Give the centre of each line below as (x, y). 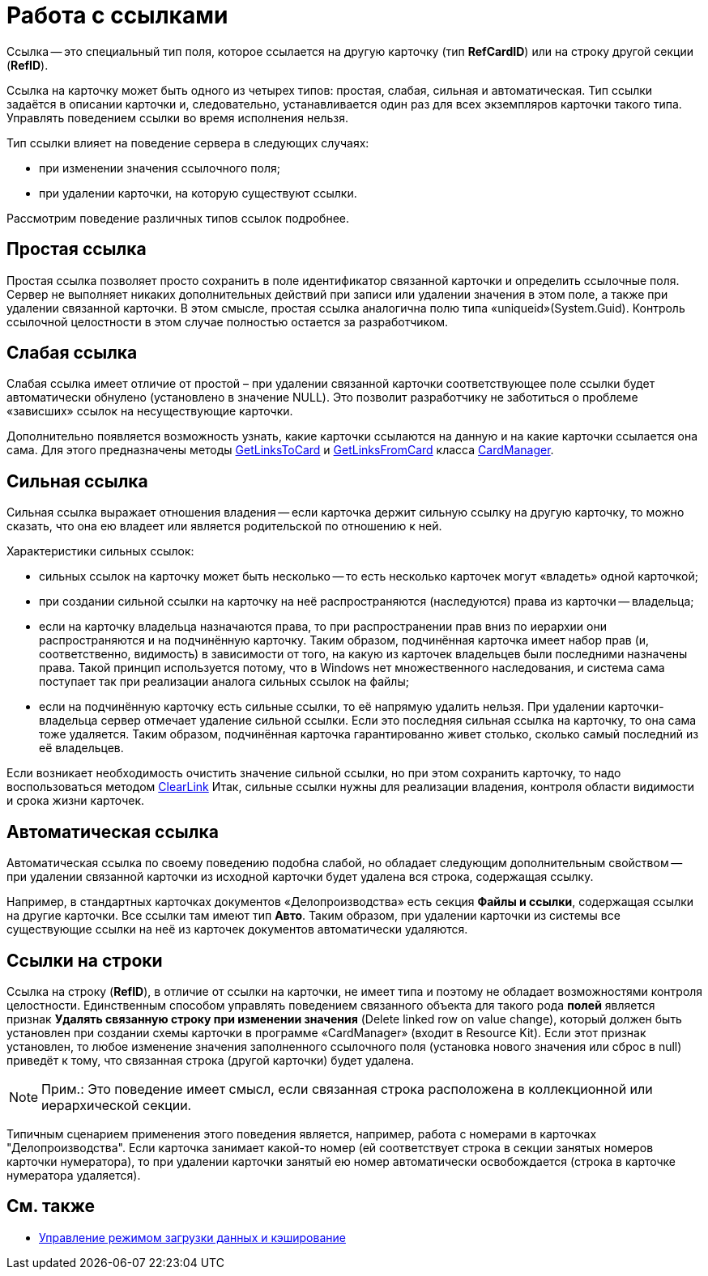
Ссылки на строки (85, 960)
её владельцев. (81, 748)
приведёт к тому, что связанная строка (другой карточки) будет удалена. (210, 1060)
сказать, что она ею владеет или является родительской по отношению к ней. (224, 526)
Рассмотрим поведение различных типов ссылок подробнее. (178, 218)
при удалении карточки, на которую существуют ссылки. (198, 193)
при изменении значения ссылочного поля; (160, 168)
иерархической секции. (117, 1105)
